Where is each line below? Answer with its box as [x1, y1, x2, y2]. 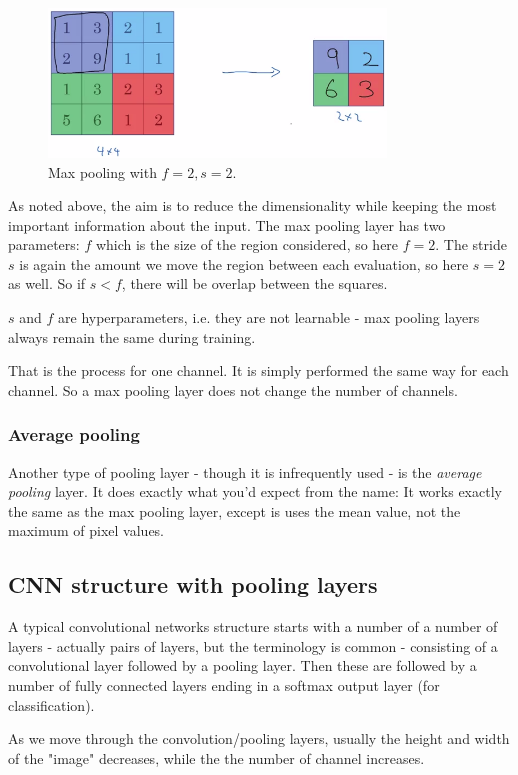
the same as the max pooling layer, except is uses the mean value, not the [8, 500, 461, 521]
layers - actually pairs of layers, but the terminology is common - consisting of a [8, 635, 498, 656]
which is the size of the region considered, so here [95, 234, 399, 255]
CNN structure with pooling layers [8, 569, 378, 600]
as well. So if [8, 273, 86, 294]
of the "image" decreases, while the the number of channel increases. [8, 747, 425, 768]
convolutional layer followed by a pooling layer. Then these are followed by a [8, 655, 477, 676]
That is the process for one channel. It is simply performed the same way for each [8, 360, 509, 381]
